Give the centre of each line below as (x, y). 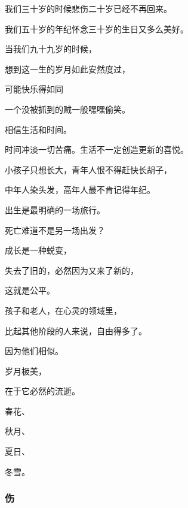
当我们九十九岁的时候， (51, 49)
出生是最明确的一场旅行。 (55, 209)
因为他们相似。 (34, 351)
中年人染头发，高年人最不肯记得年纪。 (80, 190)
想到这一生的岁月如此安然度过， (67, 69)
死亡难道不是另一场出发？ (55, 230)
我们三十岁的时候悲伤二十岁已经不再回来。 (88, 8)
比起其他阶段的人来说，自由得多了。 (76, 330)
